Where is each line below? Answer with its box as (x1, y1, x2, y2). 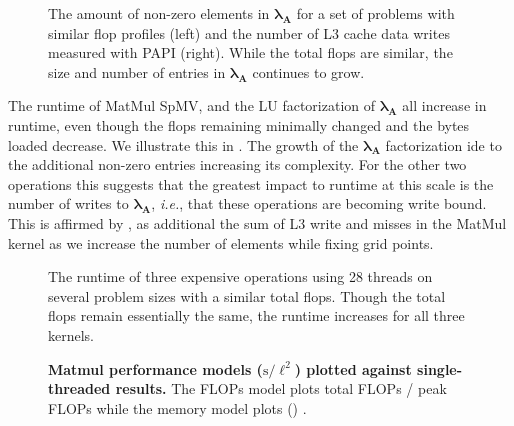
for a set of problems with (296, 3, 455, 23)
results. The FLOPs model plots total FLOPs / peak (115, 378, 447, 399)
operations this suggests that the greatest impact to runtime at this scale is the (8, 173, 494, 194)
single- (417, 358, 463, 379)
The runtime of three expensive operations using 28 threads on (48, 266, 433, 287)
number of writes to (8, 193, 129, 214)
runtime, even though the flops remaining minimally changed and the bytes (8, 114, 470, 135)
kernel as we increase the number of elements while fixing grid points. (8, 232, 434, 253)
